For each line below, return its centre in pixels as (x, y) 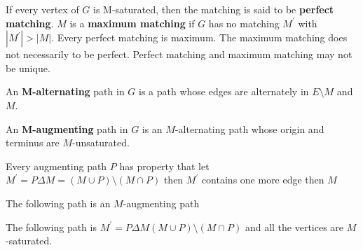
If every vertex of (42, 9)
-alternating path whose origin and (249, 129)
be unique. (28, 68)
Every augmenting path (56, 166)
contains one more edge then (263, 180)
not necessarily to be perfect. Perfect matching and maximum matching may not (179, 54)
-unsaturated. (101, 143)
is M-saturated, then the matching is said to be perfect (214, 9)
